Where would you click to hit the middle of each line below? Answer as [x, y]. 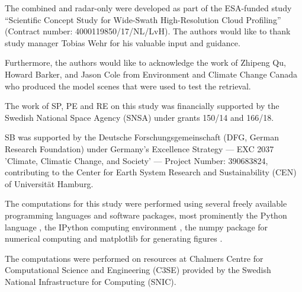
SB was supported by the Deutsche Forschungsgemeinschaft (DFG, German [142, 137]
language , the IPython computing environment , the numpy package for [136, 227]
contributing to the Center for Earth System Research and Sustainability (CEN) [151, 172]
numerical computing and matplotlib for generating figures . [114, 238]
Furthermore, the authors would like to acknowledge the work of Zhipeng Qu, [145, 62]
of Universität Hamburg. [49, 183]
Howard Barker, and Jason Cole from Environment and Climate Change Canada [151, 74]
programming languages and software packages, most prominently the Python [146, 215]
